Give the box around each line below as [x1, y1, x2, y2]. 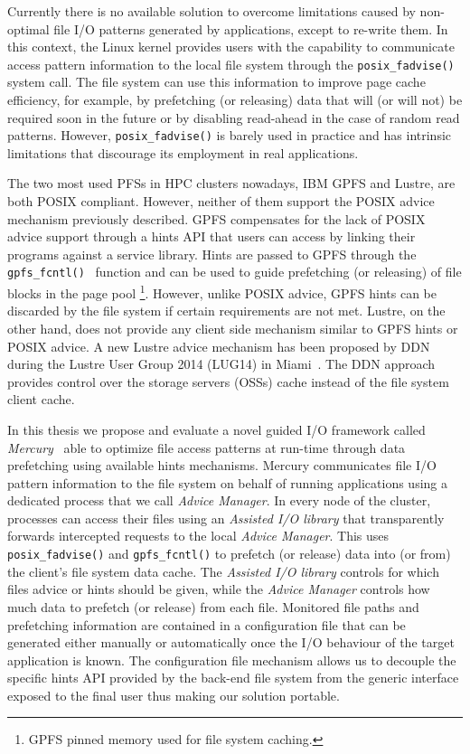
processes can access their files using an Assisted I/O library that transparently [7, 508, 445, 527]
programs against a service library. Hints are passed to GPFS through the [7, 244, 417, 263]
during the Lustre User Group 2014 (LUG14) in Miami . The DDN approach [7, 354, 436, 373]
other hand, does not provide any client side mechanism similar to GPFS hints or [7, 318, 458, 337]
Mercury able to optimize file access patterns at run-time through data [7, 438, 406, 457]
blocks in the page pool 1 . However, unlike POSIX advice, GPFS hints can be [7, 281, 437, 302]
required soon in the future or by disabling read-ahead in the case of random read [7, 108, 460, 127]
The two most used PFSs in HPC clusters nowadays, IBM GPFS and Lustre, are [7, 174, 456, 193]
